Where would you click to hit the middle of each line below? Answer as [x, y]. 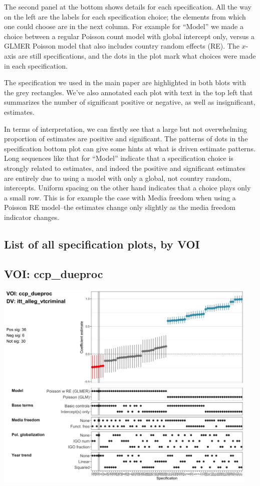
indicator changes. [32, 217]
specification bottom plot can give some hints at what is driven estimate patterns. [130, 148]
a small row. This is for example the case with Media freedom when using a [120, 197]
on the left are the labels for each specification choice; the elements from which [125, 16]
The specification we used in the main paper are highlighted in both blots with [125, 82]
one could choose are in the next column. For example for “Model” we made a [124, 26]
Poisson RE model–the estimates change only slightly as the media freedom [120, 207]
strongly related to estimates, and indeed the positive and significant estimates [125, 168]
